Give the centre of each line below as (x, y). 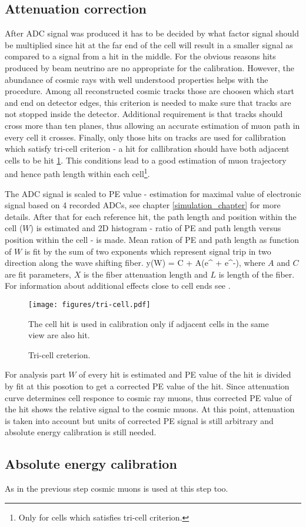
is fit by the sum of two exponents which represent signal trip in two (148, 251)
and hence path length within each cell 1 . (77, 173)
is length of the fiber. (257, 274)
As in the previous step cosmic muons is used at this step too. (117, 488)
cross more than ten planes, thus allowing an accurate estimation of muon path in (152, 125)
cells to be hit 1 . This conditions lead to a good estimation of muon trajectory (146, 160)
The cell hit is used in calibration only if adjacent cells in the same (149, 323)
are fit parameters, (38, 274)
